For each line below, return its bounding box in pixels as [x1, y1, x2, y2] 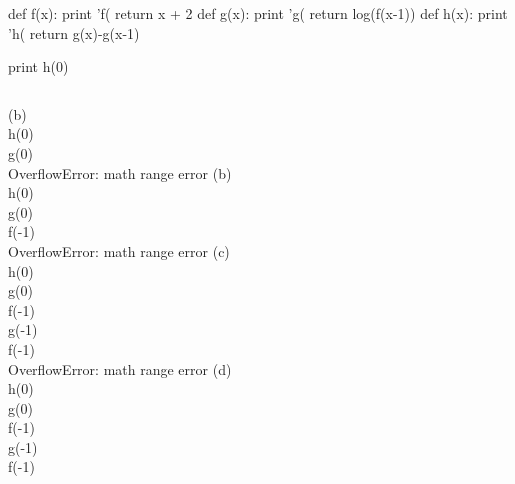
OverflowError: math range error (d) [8, 358, 232, 379]
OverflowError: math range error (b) [8, 162, 232, 183]
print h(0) [8, 56, 69, 77]
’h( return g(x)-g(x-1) [8, 22, 140, 43]
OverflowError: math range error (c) [8, 240, 230, 261]
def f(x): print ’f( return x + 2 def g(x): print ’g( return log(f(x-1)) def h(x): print [8, 3, 508, 23]
